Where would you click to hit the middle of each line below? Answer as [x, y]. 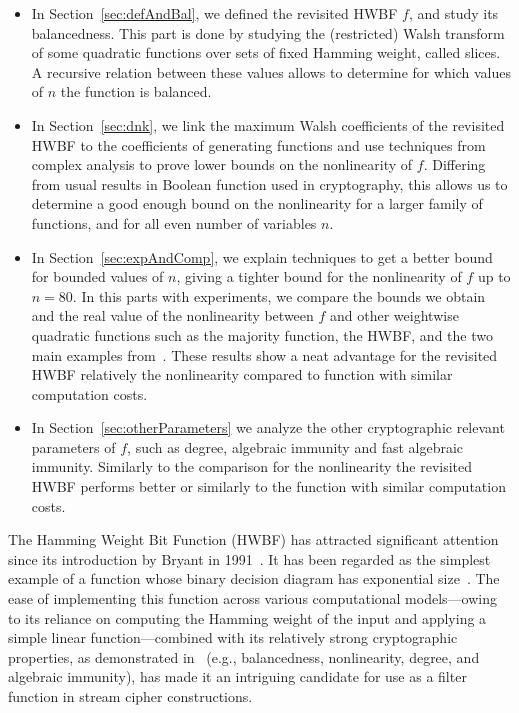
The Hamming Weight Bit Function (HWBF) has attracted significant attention [253, 539]
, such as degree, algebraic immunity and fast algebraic [295, 446]
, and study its [453, 13]
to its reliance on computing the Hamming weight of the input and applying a [247, 617]
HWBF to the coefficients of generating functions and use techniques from [258, 144]
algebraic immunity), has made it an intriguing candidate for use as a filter [237, 676]
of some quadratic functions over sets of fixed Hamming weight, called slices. [266, 52]
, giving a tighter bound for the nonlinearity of [319, 276]
